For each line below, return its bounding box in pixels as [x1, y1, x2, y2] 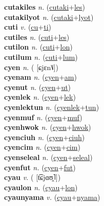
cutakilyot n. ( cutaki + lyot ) [4, 11, 94, 22]
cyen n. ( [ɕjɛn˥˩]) [4, 61, 58, 72]
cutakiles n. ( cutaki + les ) [4, 2, 86, 12]
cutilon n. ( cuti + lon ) [4, 41, 73, 52]
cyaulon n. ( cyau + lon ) [4, 181, 78, 192]
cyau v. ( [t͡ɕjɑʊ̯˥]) [4, 172, 61, 182]
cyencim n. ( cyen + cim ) [4, 142, 80, 152]
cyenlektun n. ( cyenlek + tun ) [4, 101, 99, 112]
